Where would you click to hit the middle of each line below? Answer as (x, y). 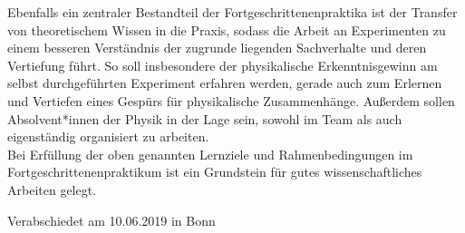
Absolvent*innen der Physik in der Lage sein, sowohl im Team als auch (205, 118)
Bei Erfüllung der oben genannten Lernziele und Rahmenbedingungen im (210, 154)
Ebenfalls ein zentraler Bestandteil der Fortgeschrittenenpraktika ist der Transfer (232, 12)
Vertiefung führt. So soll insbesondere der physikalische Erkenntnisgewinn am (223, 65)
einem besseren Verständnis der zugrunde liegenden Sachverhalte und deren (217, 48)
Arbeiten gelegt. (52, 189)
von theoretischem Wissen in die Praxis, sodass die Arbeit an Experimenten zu (227, 29)
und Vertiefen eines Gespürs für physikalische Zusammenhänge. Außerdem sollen (231, 100)
